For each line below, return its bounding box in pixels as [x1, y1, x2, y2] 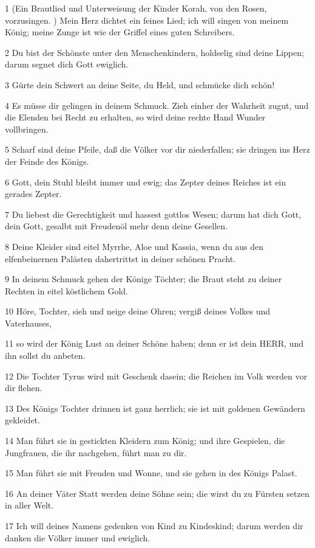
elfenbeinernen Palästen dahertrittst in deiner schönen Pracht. [5, 252, 236, 265]
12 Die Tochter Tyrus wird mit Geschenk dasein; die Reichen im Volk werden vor [5, 369, 307, 382]
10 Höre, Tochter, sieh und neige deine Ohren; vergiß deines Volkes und [5, 305, 271, 317]
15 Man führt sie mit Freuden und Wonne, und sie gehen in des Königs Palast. [5, 466, 297, 479]
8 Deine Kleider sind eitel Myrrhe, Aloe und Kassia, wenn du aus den [5, 240, 264, 252]
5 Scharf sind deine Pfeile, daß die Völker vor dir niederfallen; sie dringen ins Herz [5, 143, 310, 156]
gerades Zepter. [5, 187, 62, 200]
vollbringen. [5, 122, 49, 135]
